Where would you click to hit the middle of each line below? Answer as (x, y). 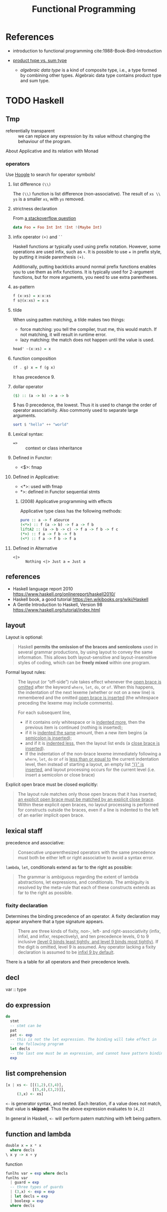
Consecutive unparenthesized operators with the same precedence (86, 852)
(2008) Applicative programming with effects (66, 502)
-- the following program (37, 1044)
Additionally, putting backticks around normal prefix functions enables (84, 267)
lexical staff (24, 831)
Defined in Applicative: (36, 477)
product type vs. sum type (40, 60)
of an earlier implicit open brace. (51, 815)
